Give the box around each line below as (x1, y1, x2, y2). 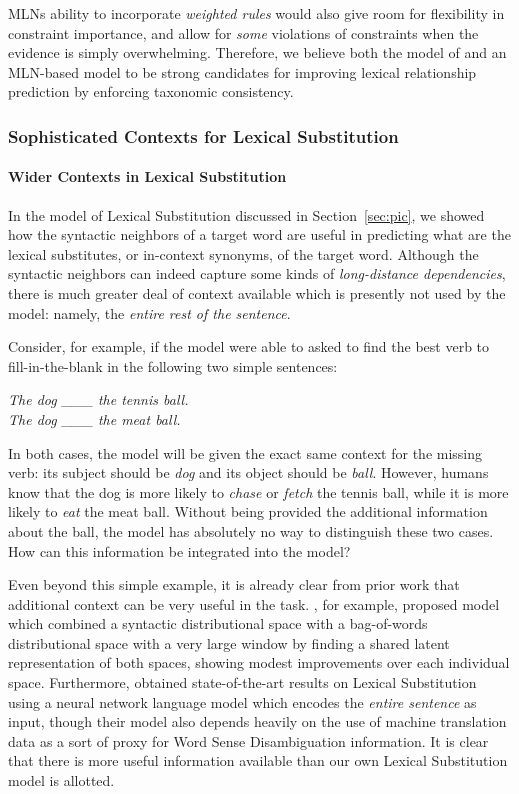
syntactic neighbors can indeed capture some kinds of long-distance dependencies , (8, 263, 506, 284)
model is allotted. (8, 770, 115, 791)
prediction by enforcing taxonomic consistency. (8, 81, 294, 102)
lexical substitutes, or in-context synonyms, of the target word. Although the (8, 243, 479, 264)
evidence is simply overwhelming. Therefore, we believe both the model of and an (8, 42, 507, 63)
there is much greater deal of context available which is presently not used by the (8, 282, 506, 303)
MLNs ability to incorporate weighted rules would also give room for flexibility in (8, 3, 505, 23)
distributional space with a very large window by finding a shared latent (8, 632, 450, 653)
